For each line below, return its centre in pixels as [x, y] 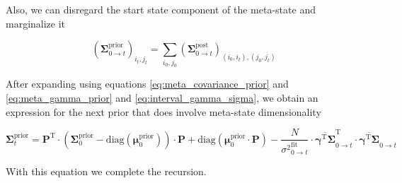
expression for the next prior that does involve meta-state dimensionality [163, 111]
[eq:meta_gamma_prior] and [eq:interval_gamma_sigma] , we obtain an [162, 98]
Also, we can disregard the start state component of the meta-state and [161, 9]
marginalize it [36, 23]
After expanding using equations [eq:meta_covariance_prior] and [147, 84]
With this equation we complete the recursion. [106, 171]
